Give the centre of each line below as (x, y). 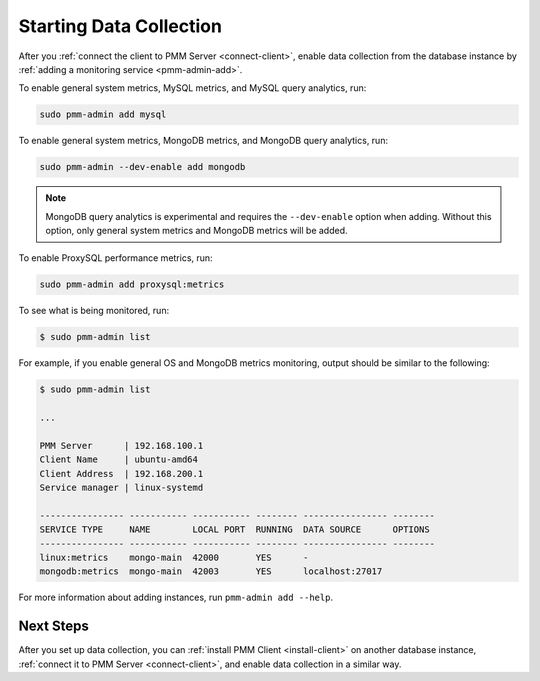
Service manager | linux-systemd (121, 488)
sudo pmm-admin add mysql (103, 114)
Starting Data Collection (120, 26)
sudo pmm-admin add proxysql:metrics (132, 284)
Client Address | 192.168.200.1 (121, 473)
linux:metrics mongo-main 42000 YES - (174, 558)
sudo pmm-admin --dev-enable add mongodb (142, 167)
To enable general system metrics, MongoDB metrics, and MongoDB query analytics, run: (203, 141)
